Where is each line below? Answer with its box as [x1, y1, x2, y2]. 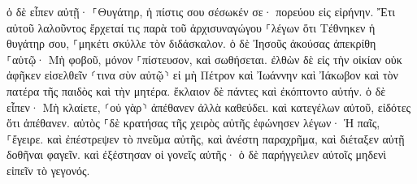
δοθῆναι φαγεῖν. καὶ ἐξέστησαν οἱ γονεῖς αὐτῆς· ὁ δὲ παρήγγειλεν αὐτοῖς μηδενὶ [7, 146, 386, 163]
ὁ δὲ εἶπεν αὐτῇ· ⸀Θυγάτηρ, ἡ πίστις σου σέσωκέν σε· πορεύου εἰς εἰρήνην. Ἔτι [7, 3, 396, 19]
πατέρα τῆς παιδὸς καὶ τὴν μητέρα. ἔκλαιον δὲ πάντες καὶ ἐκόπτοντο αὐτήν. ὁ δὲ [7, 82, 386, 99]
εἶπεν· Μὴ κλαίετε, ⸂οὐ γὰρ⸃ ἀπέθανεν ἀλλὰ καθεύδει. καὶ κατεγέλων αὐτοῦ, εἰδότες [7, 98, 411, 115]
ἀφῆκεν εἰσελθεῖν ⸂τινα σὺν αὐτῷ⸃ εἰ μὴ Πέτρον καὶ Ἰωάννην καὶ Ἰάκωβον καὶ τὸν [7, 66, 398, 83]
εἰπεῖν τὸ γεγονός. [7, 161, 90, 178]
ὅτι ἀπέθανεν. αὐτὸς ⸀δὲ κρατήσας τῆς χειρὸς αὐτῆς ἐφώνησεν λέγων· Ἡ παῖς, [7, 114, 380, 131]
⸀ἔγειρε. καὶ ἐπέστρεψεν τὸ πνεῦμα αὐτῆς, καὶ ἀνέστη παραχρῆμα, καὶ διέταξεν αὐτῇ [7, 130, 405, 147]
